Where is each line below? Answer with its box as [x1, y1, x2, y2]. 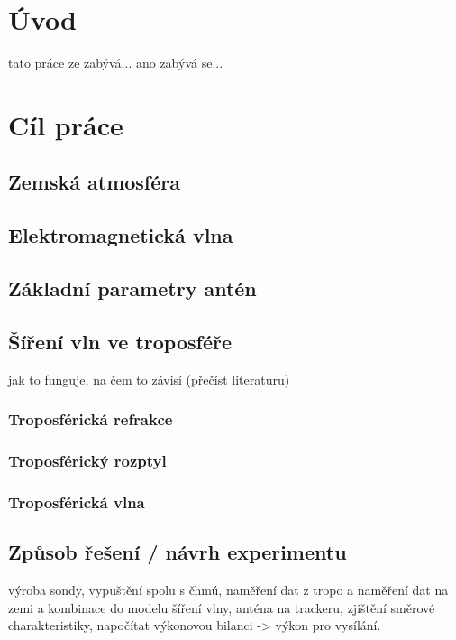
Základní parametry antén [8, 274, 257, 302]
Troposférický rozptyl [8, 450, 167, 471]
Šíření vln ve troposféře [8, 327, 232, 355]
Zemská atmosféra [8, 168, 180, 196]
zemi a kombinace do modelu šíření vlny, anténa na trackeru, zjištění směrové [8, 598, 435, 617]
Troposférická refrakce [8, 408, 173, 431]
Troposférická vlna [8, 490, 145, 513]
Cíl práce [8, 106, 123, 143]
